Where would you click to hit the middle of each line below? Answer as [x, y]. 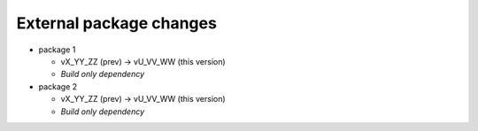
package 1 [57, 50]
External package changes [116, 23]
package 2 [58, 86]
